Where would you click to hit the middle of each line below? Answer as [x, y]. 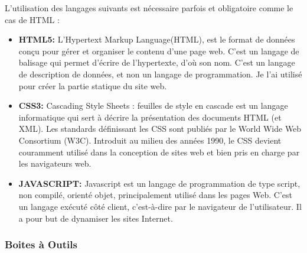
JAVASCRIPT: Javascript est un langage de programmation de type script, [159, 183]
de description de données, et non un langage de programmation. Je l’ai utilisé [160, 74]
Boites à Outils [41, 244]
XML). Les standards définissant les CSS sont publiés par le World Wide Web [160, 129]
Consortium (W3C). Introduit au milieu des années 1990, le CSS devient [150, 140]
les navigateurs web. [55, 163]
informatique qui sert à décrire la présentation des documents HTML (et [150, 117]
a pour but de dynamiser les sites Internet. [96, 218]
